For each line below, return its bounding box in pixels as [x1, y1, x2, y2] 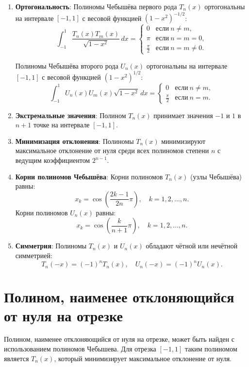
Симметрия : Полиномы [15, 241, 87, 251]
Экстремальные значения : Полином [15, 110, 126, 120]
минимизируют [161, 136, 206, 146]
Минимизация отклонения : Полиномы [15, 136, 134, 146]
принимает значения [153, 110, 213, 120]
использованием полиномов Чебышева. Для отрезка [4, 343, 156, 353]
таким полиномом [184, 343, 237, 353]
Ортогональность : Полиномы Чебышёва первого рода [15, 1, 177, 11]
